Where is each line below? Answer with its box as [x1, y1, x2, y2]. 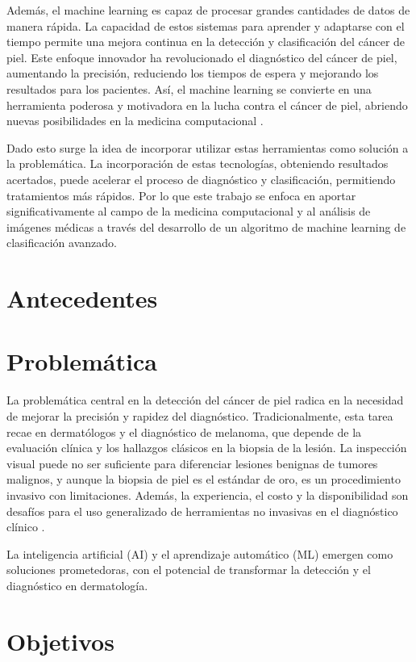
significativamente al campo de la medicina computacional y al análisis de [6, 203, 371, 220]
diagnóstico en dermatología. [6, 576, 148, 593]
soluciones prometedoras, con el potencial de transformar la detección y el [6, 561, 371, 578]
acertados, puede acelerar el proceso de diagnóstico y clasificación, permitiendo [6, 170, 396, 187]
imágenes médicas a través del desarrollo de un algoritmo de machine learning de [6, 218, 406, 235]
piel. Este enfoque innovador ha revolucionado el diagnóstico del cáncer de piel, [6, 48, 397, 65]
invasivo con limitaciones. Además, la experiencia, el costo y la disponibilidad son [6, 486, 409, 503]
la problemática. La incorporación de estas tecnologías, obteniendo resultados [6, 155, 389, 172]
